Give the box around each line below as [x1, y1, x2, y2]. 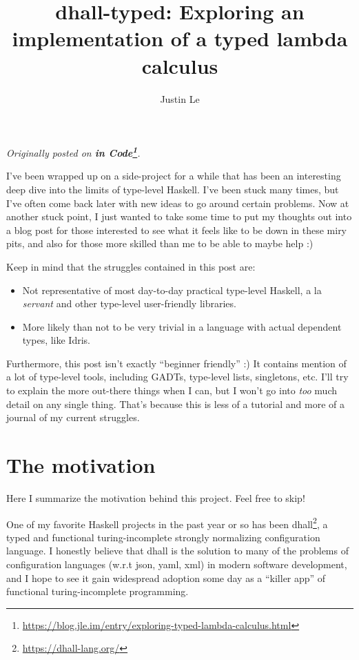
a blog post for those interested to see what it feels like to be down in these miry [6, 222, 347, 237]
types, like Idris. [22, 333, 90, 347]
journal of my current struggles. [6, 410, 140, 425]
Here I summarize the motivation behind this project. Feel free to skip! [6, 490, 305, 505]
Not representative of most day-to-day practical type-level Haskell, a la [22, 282, 322, 297]
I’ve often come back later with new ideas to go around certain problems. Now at [6, 195, 349, 210]
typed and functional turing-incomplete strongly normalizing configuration [6, 530, 320, 544]
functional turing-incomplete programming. [6, 584, 189, 599]
